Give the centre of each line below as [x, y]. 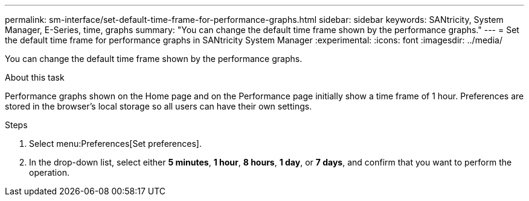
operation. [49, 172]
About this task [35, 77]
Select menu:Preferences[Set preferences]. [115, 144]
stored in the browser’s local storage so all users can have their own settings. [159, 106]
